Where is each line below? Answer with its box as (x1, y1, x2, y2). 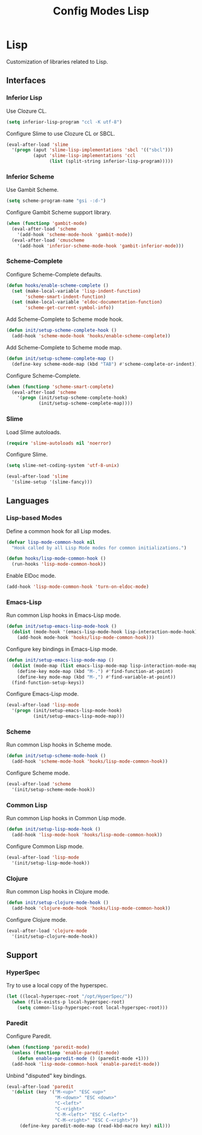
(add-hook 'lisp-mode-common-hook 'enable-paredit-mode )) (11, 1061, 161, 1067)
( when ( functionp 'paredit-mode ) (6, 1044, 90, 1050)
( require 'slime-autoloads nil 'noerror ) (6, 440, 112, 446)
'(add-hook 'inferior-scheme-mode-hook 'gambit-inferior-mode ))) (17, 243, 185, 249)
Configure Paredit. (6, 1033, 52, 1040)
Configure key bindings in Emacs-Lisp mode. (6, 646, 118, 652)
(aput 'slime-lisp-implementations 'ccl (32, 152, 136, 159)
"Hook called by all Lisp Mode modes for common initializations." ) (11, 545, 187, 551)
